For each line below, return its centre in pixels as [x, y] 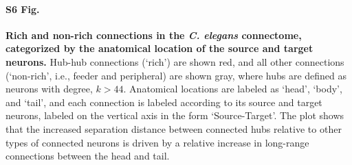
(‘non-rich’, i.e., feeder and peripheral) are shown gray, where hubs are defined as [176, 75]
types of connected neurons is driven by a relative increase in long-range [157, 142]
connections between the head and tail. [88, 156]
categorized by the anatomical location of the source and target [159, 48]
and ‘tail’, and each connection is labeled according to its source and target [164, 102]
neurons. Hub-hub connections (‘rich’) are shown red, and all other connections [175, 61]
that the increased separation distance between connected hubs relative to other [174, 128]
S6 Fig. [23, 9]
